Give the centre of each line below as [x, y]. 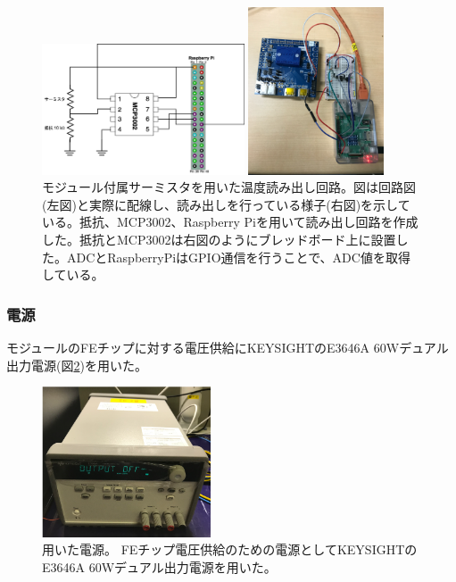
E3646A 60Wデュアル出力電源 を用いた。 [159, 566]
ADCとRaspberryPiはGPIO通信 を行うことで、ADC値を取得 [238, 257]
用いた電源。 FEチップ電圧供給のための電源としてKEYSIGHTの [230, 549]
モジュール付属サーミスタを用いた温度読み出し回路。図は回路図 [229, 187]
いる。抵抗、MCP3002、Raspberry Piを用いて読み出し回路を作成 [230, 222]
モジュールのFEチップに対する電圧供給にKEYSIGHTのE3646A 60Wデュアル [228, 347]
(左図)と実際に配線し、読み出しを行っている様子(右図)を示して [226, 204]
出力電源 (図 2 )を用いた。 [77, 365]
